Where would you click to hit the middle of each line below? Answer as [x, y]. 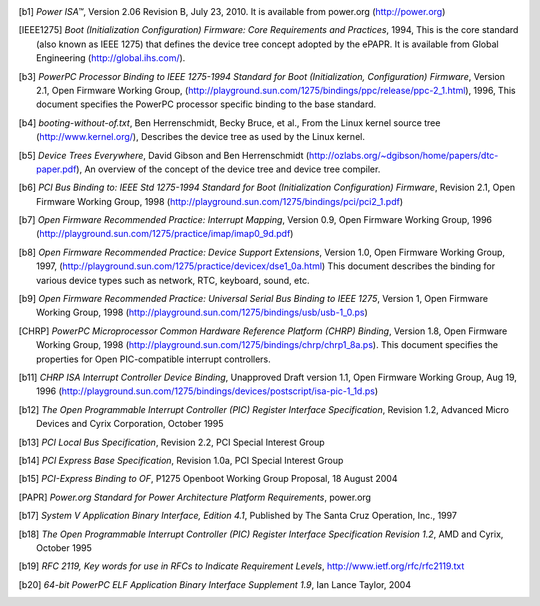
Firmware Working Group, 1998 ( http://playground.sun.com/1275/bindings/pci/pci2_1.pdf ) [220, 201]
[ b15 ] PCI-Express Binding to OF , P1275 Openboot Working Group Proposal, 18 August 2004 [208, 479]
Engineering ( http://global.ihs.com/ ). [111, 58]
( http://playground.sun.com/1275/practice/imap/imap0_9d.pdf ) [165, 234]
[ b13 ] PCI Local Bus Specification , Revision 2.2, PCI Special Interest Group [171, 442]
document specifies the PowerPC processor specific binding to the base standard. [206, 104]
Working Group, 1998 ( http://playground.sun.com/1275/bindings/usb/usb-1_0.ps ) [202, 312]
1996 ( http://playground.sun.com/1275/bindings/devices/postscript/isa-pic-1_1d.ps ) [207, 391]
